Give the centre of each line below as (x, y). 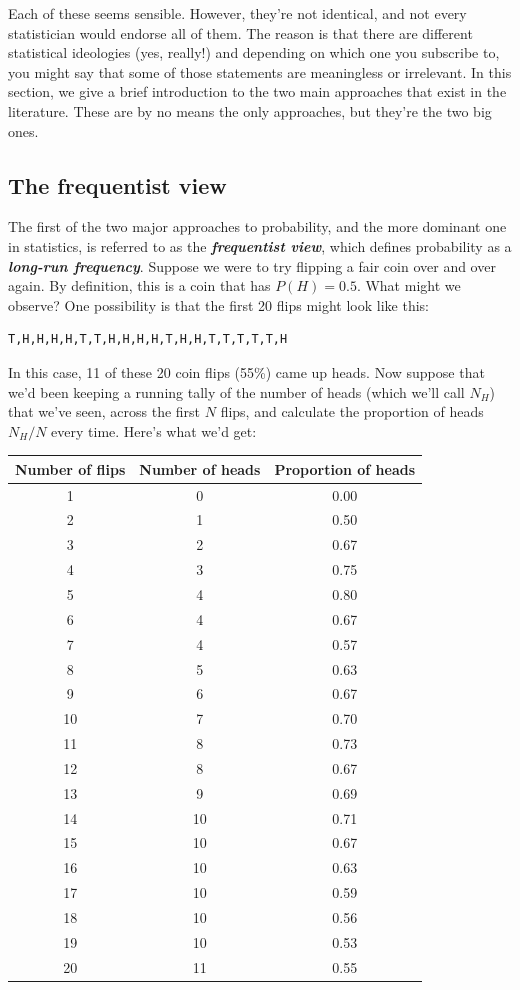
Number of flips (70, 468)
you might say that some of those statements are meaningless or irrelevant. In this (260, 71)
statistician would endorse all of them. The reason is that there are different (240, 32)
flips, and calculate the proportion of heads (352, 411)
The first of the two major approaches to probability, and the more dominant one (257, 226)
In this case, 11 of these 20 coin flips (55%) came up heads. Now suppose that (246, 371)
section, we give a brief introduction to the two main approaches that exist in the (257, 91)
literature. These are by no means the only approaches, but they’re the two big (250, 110)
